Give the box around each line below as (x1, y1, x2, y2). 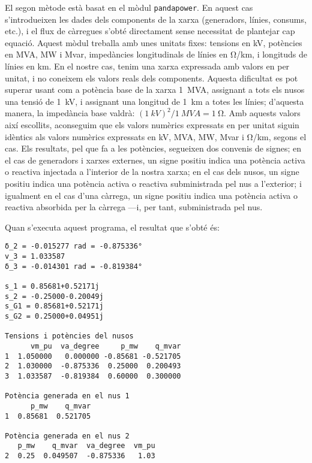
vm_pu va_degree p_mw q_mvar (30, 341, 181, 350)
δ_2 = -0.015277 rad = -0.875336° (5, 242, 143, 251)
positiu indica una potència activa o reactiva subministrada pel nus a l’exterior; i (5, 177, 302, 189)
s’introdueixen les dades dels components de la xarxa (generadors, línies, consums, (5, 13, 307, 25)
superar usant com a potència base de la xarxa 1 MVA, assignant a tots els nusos (5, 83, 305, 96)
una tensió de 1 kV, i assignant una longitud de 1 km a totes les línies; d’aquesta (5, 95, 304, 107)
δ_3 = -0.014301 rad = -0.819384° (5, 262, 143, 271)
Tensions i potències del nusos (5, 332, 134, 341)
